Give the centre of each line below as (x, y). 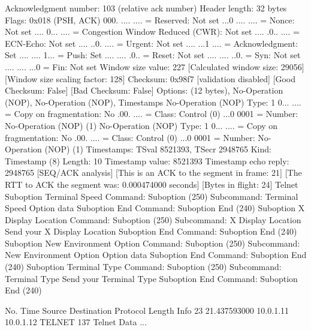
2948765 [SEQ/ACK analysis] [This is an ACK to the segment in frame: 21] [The (153, 172)
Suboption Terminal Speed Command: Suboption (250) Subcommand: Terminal (152, 196)
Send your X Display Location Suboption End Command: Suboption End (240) (151, 231)
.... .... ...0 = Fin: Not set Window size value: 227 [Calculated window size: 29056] (155, 66)
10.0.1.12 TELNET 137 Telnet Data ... (76, 322)
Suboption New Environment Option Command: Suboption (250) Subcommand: (153, 243)
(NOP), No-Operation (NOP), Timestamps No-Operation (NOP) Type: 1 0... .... (153, 102)
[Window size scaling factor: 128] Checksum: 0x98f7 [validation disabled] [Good (150, 78)
